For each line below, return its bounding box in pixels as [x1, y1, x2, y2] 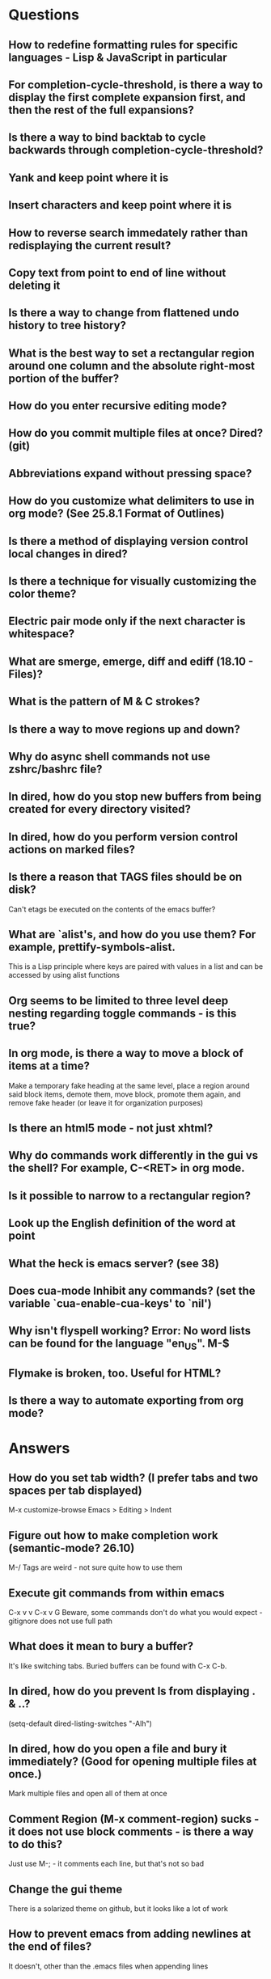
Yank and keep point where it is [8, 171, 169, 184]
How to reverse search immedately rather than [8, 226, 248, 239]
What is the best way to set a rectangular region [8, 346, 255, 360]
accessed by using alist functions [8, 970, 120, 980]
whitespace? [8, 627, 75, 641]
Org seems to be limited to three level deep [8, 993, 229, 1008]
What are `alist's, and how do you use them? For [8, 928, 256, 941]
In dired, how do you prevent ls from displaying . [8, 1685, 256, 1698]
